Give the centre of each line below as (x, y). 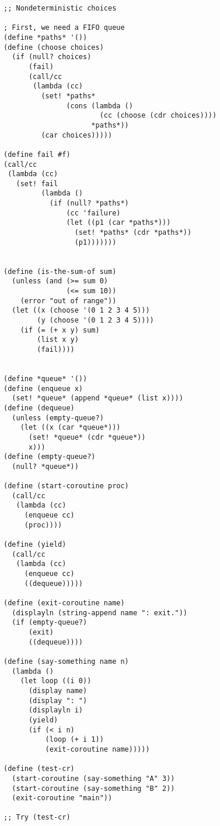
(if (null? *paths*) (89, 203)
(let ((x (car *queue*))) (70, 428)
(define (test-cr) (39, 769)
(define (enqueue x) (43, 388)
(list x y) (58, 340)
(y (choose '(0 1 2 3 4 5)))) (95, 320)
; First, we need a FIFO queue (64, 28)
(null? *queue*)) (45, 466)
